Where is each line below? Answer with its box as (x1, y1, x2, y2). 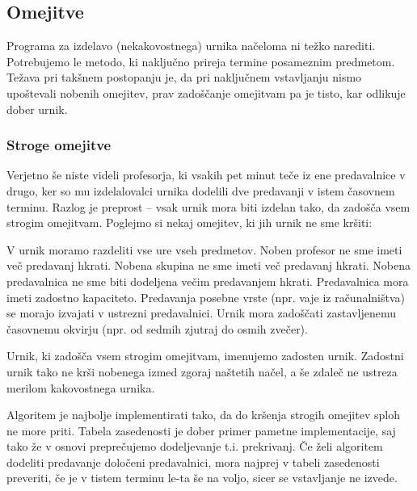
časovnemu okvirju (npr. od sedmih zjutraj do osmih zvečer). (6, 320, 308, 337)
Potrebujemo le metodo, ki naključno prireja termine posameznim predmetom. (6, 52, 395, 69)
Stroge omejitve (6, 135, 112, 155)
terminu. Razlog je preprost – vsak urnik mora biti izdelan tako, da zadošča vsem (6, 198, 411, 215)
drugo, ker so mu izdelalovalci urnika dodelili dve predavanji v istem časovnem (6, 182, 395, 199)
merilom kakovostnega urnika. (6, 379, 155, 396)
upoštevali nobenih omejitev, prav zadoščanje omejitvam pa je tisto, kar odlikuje (6, 84, 406, 101)
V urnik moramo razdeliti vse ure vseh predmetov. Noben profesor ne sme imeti (6, 241, 402, 258)
